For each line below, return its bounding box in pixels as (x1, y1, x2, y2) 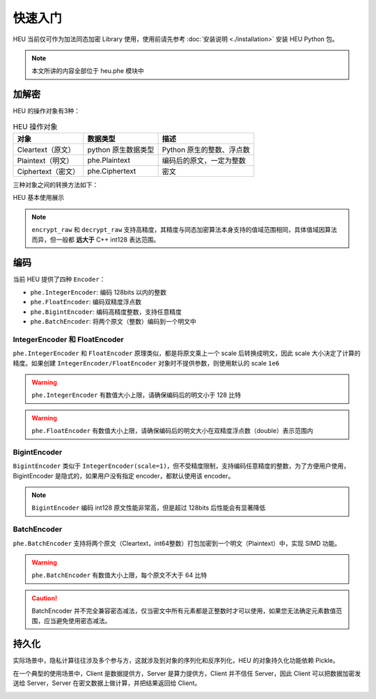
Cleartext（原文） (17, 145, 76, 155)
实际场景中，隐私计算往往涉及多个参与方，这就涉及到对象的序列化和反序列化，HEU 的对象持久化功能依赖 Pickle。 (13, 657, 339, 665)
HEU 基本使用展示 (13, 194, 65, 202)
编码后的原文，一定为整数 (162, 156, 246, 165)
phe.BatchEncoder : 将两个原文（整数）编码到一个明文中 (30, 317, 196, 326)
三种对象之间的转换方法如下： (13, 181, 99, 189)
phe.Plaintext (87, 155, 130, 165)
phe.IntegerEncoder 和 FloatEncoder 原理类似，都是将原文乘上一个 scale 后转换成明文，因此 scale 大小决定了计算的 (13, 349, 361, 358)
